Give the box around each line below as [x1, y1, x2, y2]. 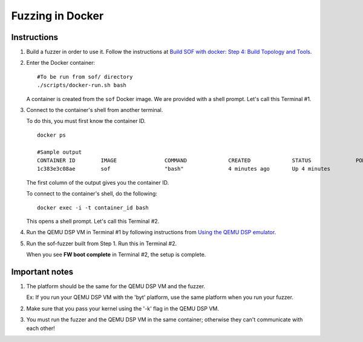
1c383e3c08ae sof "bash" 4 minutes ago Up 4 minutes [37, 165, 331, 173]
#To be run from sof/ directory [37, 73, 133, 80]
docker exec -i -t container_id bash [37, 204, 149, 211]
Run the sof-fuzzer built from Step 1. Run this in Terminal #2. [26, 240, 177, 247]
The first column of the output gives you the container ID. [26, 179, 169, 186]
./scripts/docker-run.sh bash [37, 82, 127, 89]
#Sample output [37, 148, 82, 156]
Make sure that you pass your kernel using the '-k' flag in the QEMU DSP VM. [26, 304, 219, 312]
